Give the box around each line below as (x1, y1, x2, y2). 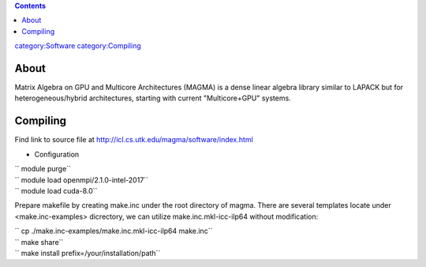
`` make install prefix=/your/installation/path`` (14, 248, 161, 258)
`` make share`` (14, 237, 64, 246)
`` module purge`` (14, 164, 71, 174)
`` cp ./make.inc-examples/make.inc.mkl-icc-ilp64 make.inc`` (14, 226, 213, 236)
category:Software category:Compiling (14, 41, 141, 51)
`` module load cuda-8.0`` (14, 186, 98, 195)
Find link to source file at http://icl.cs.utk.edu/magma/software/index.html (14, 135, 254, 145)
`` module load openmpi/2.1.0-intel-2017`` (14, 175, 149, 185)
